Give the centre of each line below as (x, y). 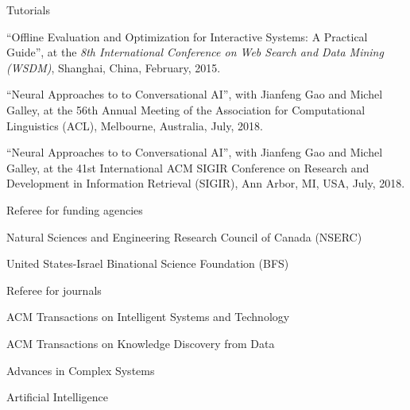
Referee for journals (54, 290)
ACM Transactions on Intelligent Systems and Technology (148, 317)
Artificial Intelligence (57, 397)
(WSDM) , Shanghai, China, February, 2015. (114, 67)
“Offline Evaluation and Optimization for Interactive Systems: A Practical (187, 36)
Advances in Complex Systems (81, 370)
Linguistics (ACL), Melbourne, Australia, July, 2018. (135, 125)
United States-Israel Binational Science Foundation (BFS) (148, 263)
